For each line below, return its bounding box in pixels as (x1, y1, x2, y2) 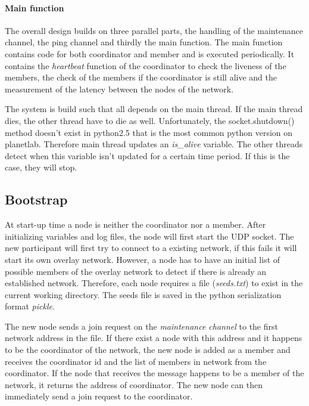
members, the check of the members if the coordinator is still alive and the (5, 71, 277, 83)
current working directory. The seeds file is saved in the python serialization (5, 288, 282, 300)
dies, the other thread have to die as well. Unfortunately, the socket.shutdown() (5, 114, 295, 126)
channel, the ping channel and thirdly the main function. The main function (5, 36, 283, 48)
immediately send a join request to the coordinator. (5, 390, 193, 402)
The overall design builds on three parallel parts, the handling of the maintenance (5, 24, 303, 36)
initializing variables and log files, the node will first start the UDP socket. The (5, 230, 294, 242)
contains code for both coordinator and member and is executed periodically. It (5, 47, 295, 60)
